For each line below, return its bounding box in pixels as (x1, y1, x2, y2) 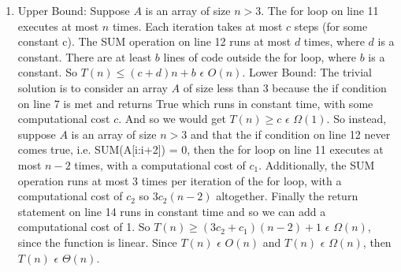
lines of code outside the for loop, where (163, 48, 356, 65)
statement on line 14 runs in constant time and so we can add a (17, 203, 326, 219)
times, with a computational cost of (74, 156, 246, 173)
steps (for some (294, 17, 368, 34)
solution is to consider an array (17, 79, 168, 95)
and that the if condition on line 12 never (190, 125, 391, 142)
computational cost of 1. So (17, 218, 150, 235)
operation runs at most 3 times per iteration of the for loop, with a (17, 172, 342, 188)
